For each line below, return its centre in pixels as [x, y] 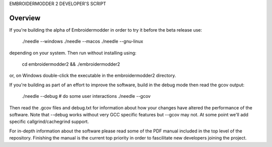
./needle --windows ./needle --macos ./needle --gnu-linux [83, 41]
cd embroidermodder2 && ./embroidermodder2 [71, 64]
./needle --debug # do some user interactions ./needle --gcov [86, 96]
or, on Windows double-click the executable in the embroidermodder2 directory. [93, 76]
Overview [25, 18]
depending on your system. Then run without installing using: [73, 53]
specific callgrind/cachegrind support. [49, 122]
